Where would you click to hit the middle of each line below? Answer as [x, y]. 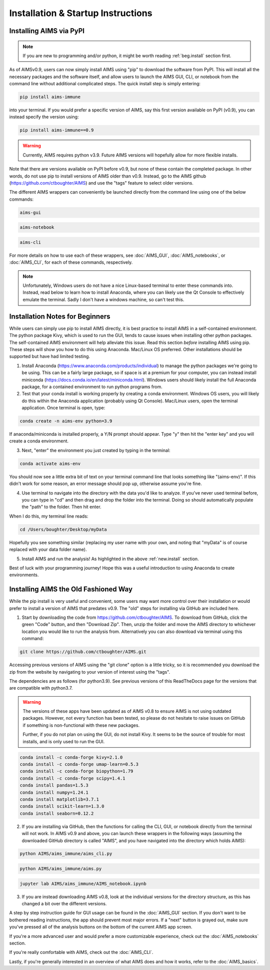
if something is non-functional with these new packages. [81, 725]
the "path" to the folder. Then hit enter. [62, 507]
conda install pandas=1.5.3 [54, 785]
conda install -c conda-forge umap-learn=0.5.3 [79, 764]
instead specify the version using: [44, 117]
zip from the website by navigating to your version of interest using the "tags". [89, 672]
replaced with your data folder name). [48, 550]
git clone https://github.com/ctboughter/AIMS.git [83, 652]
